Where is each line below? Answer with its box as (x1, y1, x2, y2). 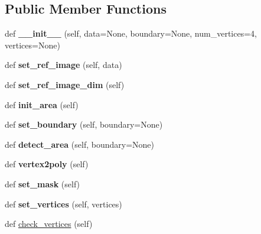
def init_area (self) (5, 98, 79, 110)
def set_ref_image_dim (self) (5, 78, 125, 90)
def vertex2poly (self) (5, 158, 89, 170)
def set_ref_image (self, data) (5, 58, 122, 71)
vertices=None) (5, 38, 60, 51)
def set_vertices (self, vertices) (5, 197, 122, 210)
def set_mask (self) (5, 177, 80, 190)
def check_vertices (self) (5, 217, 93, 230)
